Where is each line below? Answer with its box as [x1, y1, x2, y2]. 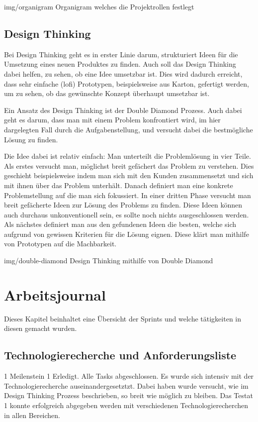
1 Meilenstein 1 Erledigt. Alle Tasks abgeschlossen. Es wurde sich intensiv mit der [4, 371, 254, 381]
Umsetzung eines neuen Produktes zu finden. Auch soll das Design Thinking [4, 59, 236, 69]
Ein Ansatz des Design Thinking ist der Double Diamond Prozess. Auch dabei [4, 105, 242, 115]
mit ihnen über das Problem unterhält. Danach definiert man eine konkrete [4, 180, 233, 190]
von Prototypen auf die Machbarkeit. [4, 238, 117, 249]
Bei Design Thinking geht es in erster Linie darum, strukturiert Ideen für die [4, 49, 238, 59]
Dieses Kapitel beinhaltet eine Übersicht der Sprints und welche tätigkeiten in [4, 313, 242, 323]
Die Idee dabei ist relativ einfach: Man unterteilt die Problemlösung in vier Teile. [4, 151, 251, 161]
